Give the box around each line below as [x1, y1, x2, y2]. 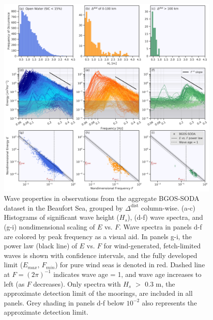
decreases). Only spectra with [33, 278, 121, 289]
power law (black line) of [4, 241, 77, 251]
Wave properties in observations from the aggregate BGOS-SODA [4, 193, 199, 203]
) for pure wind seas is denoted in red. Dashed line [55, 259, 205, 270]
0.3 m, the [145, 278, 175, 289]
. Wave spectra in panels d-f [119, 221, 202, 231]
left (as [4, 278, 25, 289]
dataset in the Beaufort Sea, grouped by [4, 202, 123, 213]
